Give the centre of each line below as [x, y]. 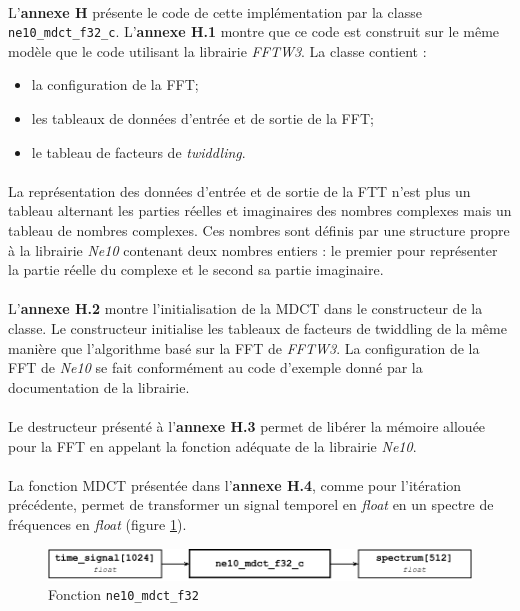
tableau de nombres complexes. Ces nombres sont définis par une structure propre [259, 230]
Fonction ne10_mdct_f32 [123, 594]
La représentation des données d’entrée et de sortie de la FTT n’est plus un [239, 190]
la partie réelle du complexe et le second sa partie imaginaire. [196, 269]
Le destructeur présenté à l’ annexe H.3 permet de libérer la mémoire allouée [247, 425]
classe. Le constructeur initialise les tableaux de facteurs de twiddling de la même [257, 327]
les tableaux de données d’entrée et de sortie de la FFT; [202, 118]
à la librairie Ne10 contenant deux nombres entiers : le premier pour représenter [253, 249]
